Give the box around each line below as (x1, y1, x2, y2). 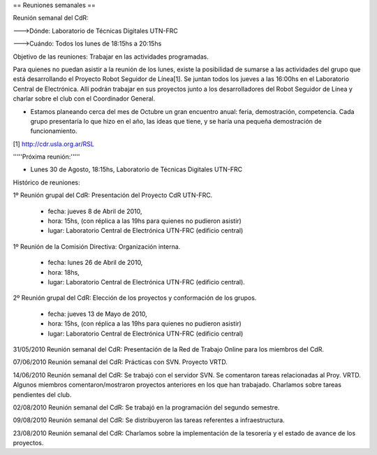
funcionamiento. (30, 127, 77, 136)
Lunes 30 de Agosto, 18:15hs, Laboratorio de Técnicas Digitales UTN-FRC (30, 165, 243, 174)
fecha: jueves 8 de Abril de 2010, (47, 207, 142, 215)
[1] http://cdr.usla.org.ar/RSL (13, 140, 94, 148)
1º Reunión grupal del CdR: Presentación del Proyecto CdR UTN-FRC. (13, 191, 213, 199)
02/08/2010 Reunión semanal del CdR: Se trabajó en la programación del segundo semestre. (13, 403, 280, 412)
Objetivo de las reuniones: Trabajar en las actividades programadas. (13, 52, 209, 61)
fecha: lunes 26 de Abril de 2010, (47, 259, 143, 267)
